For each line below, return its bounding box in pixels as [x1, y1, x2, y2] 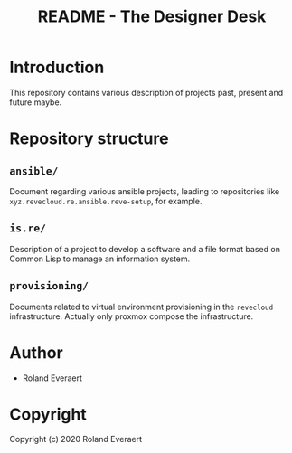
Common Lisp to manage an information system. [9, 253, 191, 264]
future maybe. [9, 97, 62, 108]
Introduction [9, 57, 105, 78]
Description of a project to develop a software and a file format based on [9, 243, 280, 254]
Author [9, 342, 63, 363]
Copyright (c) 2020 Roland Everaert [9, 434, 143, 445]
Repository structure [9, 128, 169, 149]
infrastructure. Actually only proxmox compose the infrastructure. [9, 310, 254, 322]
